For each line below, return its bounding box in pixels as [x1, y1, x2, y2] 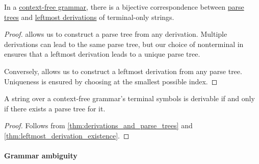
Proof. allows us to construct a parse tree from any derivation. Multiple [4, 29, 227, 39]
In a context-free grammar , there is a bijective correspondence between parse [4, 2, 244, 12]
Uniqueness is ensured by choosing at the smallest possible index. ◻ [4, 76, 218, 86]
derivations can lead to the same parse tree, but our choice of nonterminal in [4, 38, 244, 49]
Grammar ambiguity [4, 150, 77, 161]
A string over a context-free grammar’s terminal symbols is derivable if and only [4, 93, 255, 104]
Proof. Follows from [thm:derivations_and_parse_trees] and [4, 120, 193, 131]
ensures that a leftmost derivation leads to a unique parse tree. [4, 49, 200, 59]
